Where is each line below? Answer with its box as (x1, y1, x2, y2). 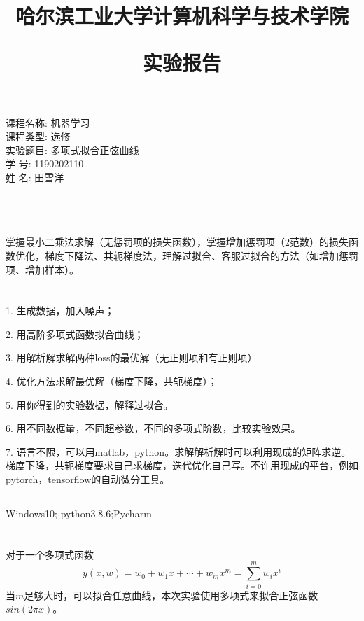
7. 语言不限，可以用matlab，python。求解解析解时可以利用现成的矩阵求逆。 (6, 444, 351, 459)
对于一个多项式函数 (6, 547, 94, 561)
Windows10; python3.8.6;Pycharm (6, 506, 152, 521)
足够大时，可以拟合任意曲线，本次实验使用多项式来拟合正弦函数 (24, 587, 318, 602)
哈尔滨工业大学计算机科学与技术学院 (15, 1, 349, 30)
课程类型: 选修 (6, 129, 71, 144)
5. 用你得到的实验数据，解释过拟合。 (6, 397, 174, 412)
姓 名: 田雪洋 (6, 169, 64, 184)
